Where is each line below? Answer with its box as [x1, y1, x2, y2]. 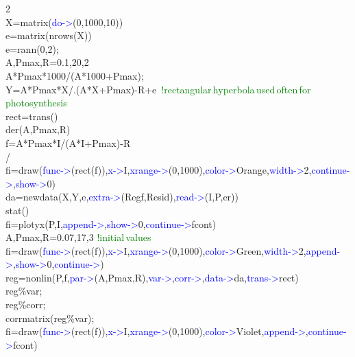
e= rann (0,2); [5, 41, 59, 56]
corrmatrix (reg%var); [5, 310, 95, 325]
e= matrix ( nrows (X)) [5, 28, 92, 43]
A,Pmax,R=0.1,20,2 [5, 55, 89, 69]
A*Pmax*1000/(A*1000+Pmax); [5, 68, 144, 82]
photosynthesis [5, 95, 67, 110]
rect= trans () [5, 108, 58, 123]
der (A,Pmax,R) [5, 122, 71, 137]
